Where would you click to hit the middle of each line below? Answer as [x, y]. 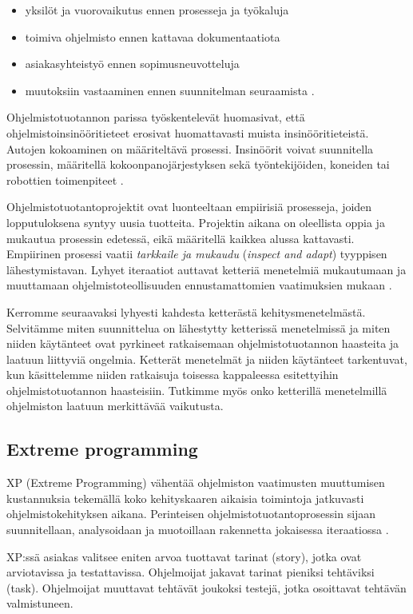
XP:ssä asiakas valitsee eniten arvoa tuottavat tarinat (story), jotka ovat [184, 556]
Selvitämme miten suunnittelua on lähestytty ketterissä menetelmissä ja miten [199, 327]
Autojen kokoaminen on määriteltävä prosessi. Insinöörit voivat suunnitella [190, 148]
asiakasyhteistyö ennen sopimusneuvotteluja [132, 64]
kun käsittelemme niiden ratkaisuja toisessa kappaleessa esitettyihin [173, 375]
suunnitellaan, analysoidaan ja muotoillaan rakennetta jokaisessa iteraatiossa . [198, 530]
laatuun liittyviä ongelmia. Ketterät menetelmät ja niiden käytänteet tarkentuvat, [207, 359]
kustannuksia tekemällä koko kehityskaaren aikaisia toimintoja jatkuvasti [185, 498]
